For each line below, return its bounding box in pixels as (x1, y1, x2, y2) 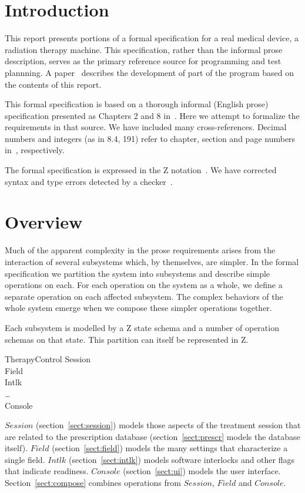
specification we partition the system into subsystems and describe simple (5, 267, 270, 279)
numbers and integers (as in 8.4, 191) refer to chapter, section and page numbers (5, 132, 296, 144)
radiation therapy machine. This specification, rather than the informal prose (5, 43, 283, 55)
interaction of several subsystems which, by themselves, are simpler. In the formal (5, 255, 299, 267)
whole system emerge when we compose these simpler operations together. (5, 302, 272, 314)
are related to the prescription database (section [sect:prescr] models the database (5, 430, 300, 442)
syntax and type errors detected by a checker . (5, 175, 173, 187)
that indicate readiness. (5, 465, 89, 477)
